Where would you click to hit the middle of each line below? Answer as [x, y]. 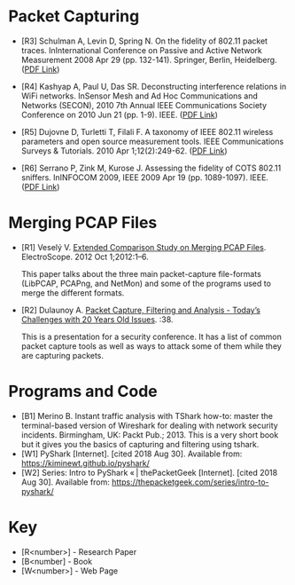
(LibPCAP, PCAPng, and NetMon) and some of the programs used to [146, 283]
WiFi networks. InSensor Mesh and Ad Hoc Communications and [140, 96]
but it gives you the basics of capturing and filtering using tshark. [140, 444]
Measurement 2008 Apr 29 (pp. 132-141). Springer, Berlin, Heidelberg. [149, 59]
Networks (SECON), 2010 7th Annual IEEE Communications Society [144, 105]
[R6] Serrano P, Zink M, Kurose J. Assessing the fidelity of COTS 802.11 [151, 168]
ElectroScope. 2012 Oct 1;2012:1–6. [85, 257]
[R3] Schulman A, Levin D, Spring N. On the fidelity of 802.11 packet [144, 41]
